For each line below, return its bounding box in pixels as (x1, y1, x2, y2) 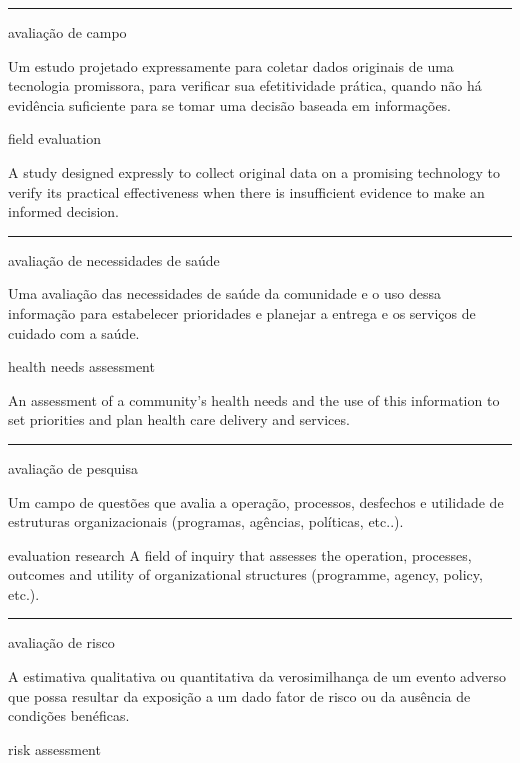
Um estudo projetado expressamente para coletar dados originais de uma (8, 55, 454, 76)
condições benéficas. (8, 705, 130, 726)
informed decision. (8, 201, 119, 222)
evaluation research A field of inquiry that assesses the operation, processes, (8, 544, 472, 565)
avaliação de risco (8, 632, 115, 653)
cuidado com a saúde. (8, 322, 140, 343)
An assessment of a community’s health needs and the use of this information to (8, 389, 500, 410)
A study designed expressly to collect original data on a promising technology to (8, 161, 501, 182)
